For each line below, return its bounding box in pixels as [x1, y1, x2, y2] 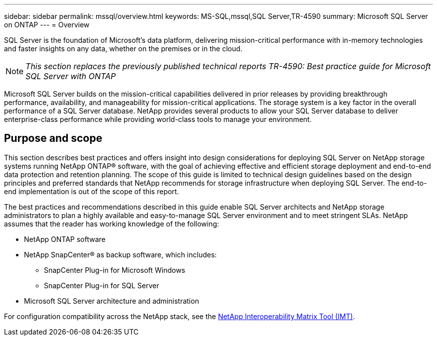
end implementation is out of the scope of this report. [4, 187, 179, 196]
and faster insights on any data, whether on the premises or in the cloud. [4, 44, 242, 53]
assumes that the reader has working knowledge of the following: [4, 219, 219, 228]
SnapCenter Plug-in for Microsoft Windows [44, 265, 186, 274]
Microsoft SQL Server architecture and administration [24, 296, 199, 305]
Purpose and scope [4, 132, 102, 145]
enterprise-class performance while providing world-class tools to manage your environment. [4, 115, 312, 123]
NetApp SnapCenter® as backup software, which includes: [24, 250, 217, 259]
